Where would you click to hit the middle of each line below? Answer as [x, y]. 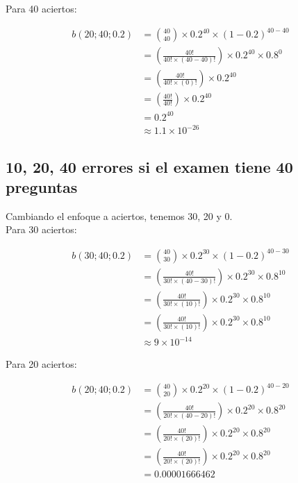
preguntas [42, 187]
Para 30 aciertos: [41, 229]
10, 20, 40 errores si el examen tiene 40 [149, 166]
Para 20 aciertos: [41, 364]
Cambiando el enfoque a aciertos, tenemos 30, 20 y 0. [119, 215]
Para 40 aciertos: [41, 8]
